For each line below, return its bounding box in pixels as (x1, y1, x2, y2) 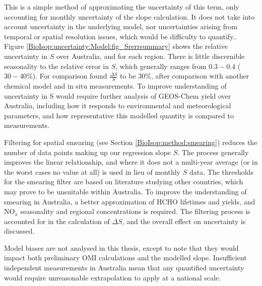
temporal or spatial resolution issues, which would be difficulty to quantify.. (4, 31, 237, 41)
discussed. (4, 226, 35, 236)
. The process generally (177, 147, 249, 157)
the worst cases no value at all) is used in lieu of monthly (4, 166, 180, 177)
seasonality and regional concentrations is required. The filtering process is (20, 206, 250, 217)
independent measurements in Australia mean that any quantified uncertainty (4, 262, 244, 273)
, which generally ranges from (115, 60, 207, 71)
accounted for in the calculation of (4, 216, 110, 226)
